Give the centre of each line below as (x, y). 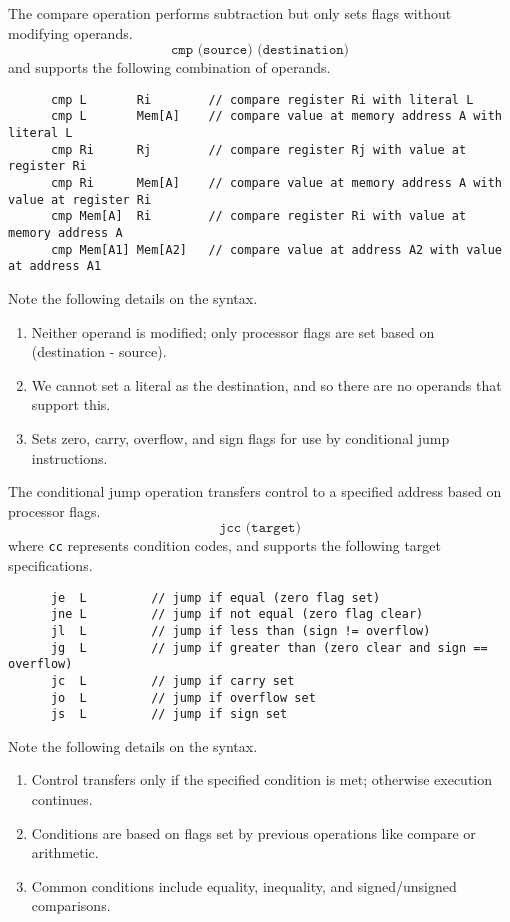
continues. (62, 799)
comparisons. (71, 905)
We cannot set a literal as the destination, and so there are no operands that (266, 384)
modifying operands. (70, 32)
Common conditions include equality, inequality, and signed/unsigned (244, 885)
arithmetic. (65, 852)
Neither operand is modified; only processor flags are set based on (233, 331)
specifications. (50, 565)
